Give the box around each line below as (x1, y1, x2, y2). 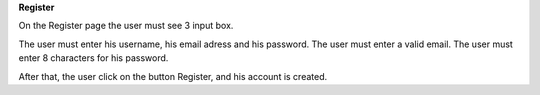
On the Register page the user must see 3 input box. (18, 20, 234, 32)
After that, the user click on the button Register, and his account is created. (18, 70, 328, 82)
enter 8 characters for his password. (18, 52, 169, 64)
